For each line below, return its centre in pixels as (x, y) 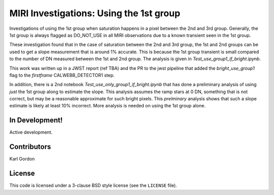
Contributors (30, 147)
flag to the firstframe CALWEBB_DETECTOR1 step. (62, 75)
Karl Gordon (22, 159)
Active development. (31, 132)
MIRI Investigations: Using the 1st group (95, 13)
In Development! (36, 120)
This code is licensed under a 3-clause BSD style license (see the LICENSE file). (93, 185)
